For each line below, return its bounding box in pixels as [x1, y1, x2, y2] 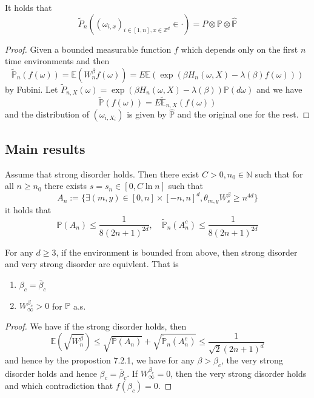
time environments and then [5, 55, 110, 67]
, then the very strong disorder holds [170, 366, 307, 379]
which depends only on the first [181, 42, 298, 55]
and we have [256, 83, 302, 95]
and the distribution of [5, 108, 89, 121]
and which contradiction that [5, 379, 113, 392]
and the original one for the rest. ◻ [177, 108, 310, 121]
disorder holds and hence [5, 366, 97, 379]
